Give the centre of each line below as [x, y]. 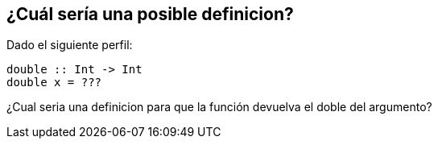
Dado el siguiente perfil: [70, 45]
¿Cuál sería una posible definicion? [150, 14]
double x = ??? [54, 83]
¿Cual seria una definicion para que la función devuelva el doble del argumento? [219, 107]
